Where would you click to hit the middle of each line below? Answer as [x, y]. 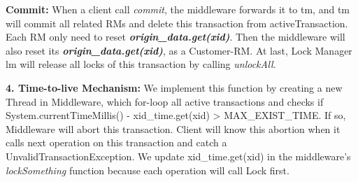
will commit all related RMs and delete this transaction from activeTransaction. [177, 23]
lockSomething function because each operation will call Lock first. [148, 170]
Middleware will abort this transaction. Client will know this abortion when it [173, 128]
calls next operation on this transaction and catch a [116, 142]
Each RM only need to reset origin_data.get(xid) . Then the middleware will [176, 37]
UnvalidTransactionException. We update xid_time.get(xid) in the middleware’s [178, 156]
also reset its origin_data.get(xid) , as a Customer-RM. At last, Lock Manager [179, 50]
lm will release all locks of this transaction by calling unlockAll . [141, 64]
